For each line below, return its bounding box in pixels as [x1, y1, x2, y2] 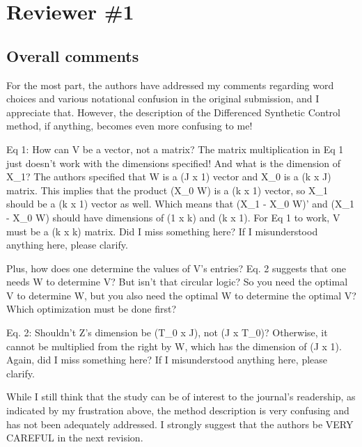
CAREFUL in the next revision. [6, 430, 143, 445]
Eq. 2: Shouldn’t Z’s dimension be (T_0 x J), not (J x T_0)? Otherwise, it [6, 325, 328, 340]
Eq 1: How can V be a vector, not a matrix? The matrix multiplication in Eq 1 [6, 141, 344, 156]
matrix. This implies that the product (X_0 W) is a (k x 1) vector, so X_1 [6, 182, 329, 197]
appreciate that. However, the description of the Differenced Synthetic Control [6, 104, 340, 119]
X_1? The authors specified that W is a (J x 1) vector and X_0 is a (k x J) [6, 169, 331, 184]
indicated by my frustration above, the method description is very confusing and [6, 403, 349, 418]
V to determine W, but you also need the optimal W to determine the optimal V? [6, 288, 356, 302]
